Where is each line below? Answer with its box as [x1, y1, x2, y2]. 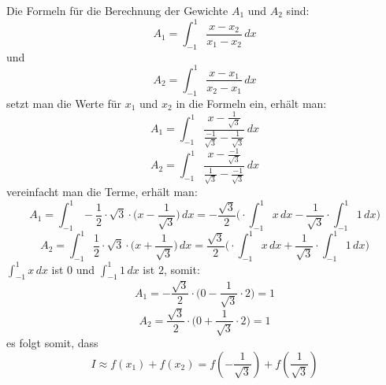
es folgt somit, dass [6, 334, 98, 350]
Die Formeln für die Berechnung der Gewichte [6, 2, 228, 18]
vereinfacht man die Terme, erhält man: [6, 183, 198, 199]
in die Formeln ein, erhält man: [176, 94, 327, 111]
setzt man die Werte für [6, 94, 121, 111]
